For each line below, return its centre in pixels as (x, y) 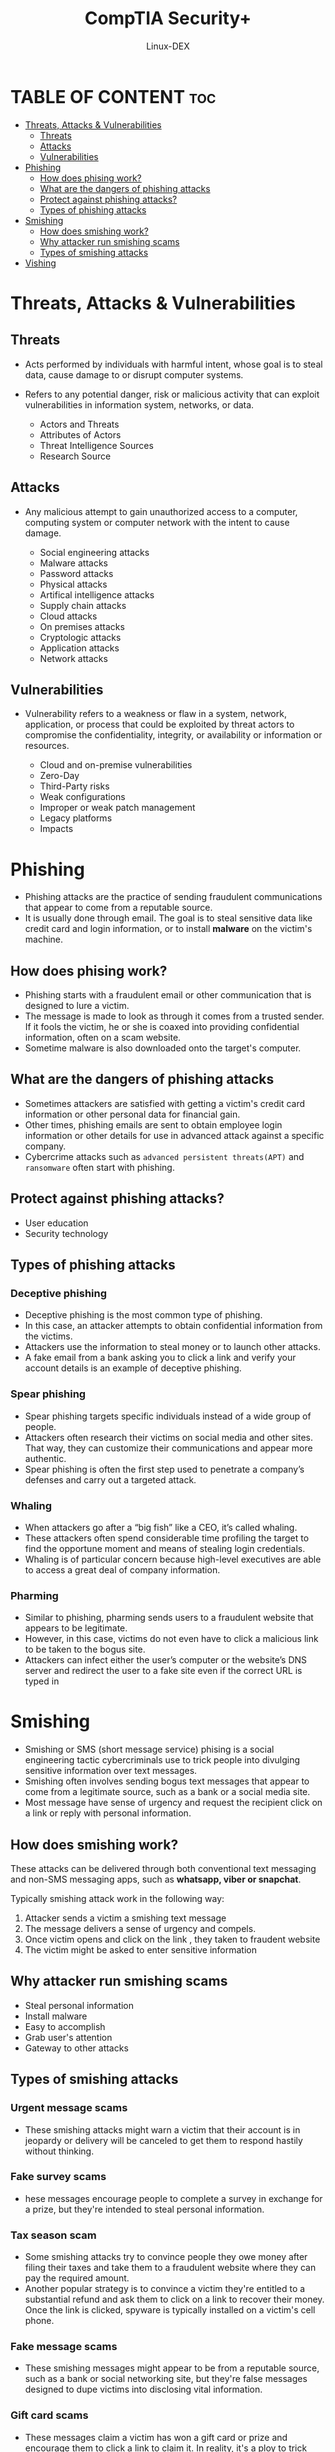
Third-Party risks (74, 786)
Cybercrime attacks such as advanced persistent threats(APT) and (164, 1156)
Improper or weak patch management (117, 808)
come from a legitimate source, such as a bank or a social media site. (167, 1792)
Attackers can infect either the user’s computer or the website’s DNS (166, 1660)
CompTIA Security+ (168, 18)
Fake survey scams (58, 2177)
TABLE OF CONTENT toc (113, 96)
